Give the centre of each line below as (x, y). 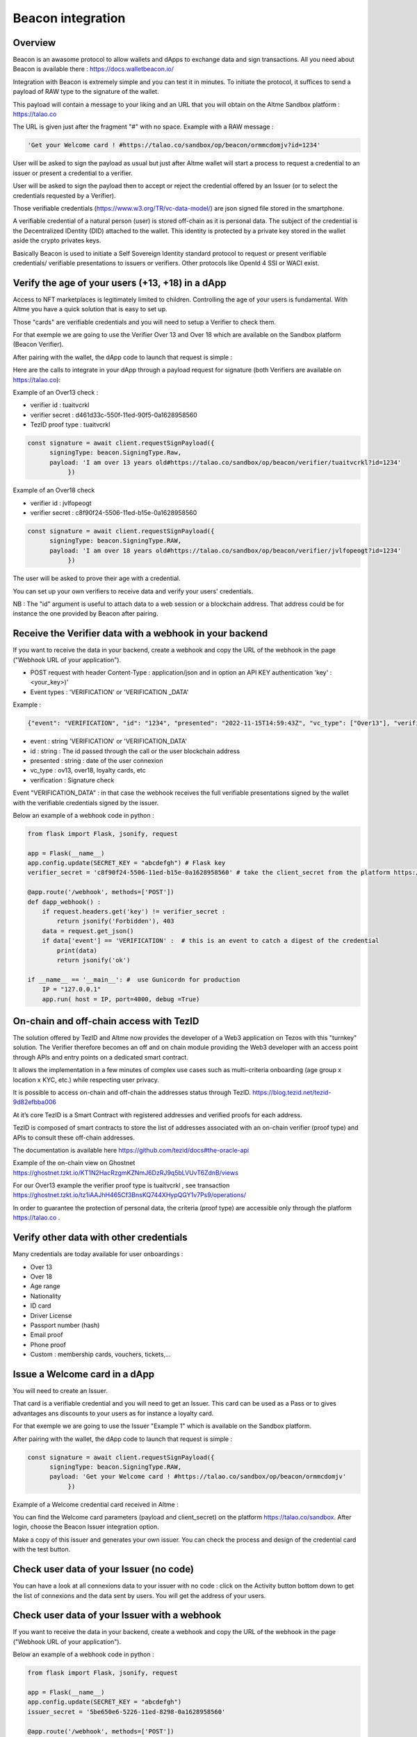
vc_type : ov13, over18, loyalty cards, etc (88, 771)
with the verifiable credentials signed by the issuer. (86, 802)
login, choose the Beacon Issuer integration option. (86, 1527)
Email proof (47, 1335)
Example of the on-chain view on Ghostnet (74, 1163)
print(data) (77, 950)
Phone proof (48, 1344)
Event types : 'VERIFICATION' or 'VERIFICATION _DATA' (109, 692)
